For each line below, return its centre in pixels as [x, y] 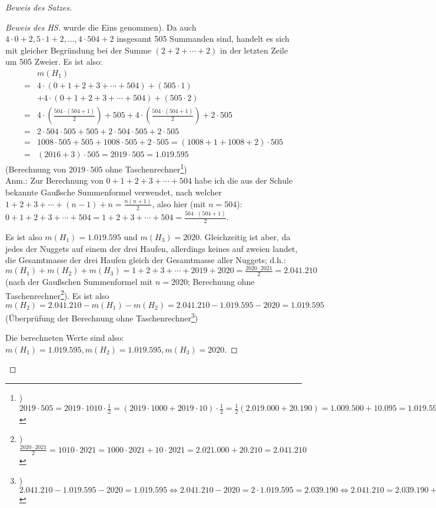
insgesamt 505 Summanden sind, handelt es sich [203, 39]
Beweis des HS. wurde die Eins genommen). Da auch [101, 27]
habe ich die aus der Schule [244, 180]
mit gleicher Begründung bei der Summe [79, 50]
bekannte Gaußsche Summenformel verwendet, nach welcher [114, 192]
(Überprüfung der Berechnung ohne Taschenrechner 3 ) [102, 317]
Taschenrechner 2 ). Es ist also [57, 294]
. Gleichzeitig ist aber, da [245, 236]
